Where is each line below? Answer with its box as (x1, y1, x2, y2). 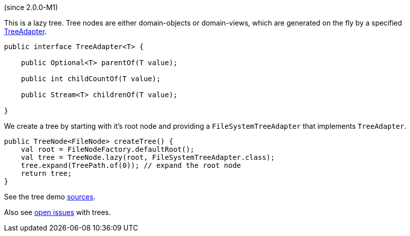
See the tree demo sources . (4, 192, 96, 201)
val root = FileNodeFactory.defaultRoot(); (21, 145, 195, 153)
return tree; (21, 169, 72, 177)
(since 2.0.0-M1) (4, 3, 58, 12)
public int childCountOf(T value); (21, 75, 161, 83)
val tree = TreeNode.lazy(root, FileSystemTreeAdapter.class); (21, 153, 275, 161)
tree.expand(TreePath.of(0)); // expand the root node (21, 161, 241, 169)
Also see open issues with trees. (4, 208, 111, 216)
